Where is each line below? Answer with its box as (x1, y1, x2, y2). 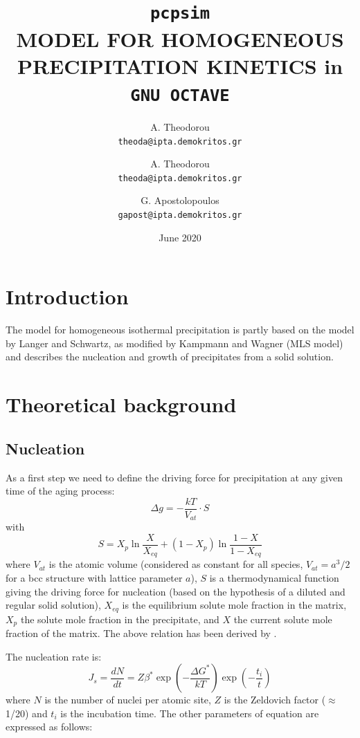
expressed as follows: (6, 719, 93, 734)
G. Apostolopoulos (141, 193, 219, 207)
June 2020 (159, 230, 201, 244)
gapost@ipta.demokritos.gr (118, 210, 242, 221)
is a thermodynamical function (209, 570, 339, 584)
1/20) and (6, 705, 48, 720)
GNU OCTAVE (130, 85, 230, 105)
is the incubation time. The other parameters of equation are (60, 705, 319, 720)
